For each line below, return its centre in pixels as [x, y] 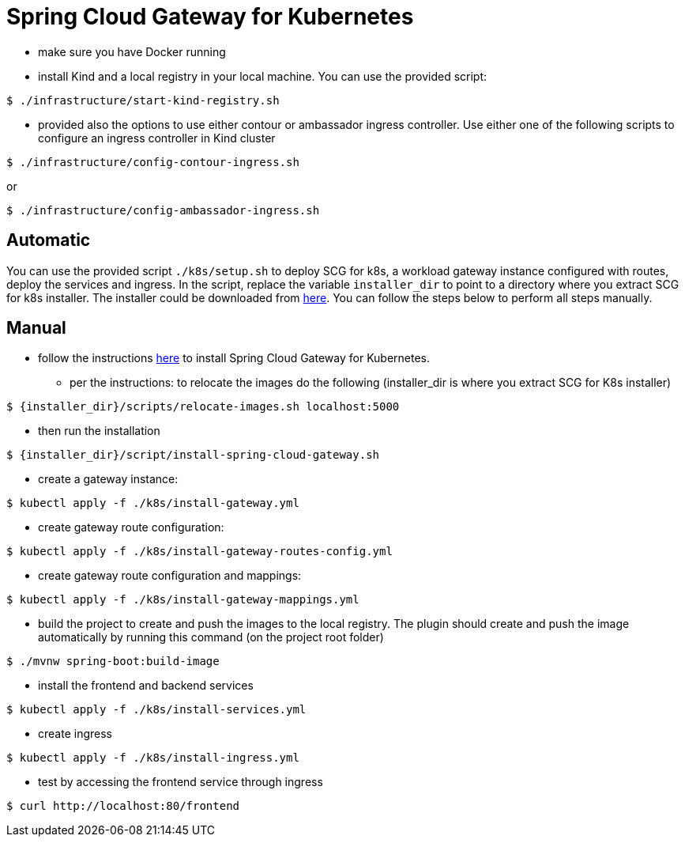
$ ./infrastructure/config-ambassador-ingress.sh [163, 210]
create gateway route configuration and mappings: [170, 576]
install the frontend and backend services [146, 686]
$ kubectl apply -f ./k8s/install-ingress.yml [153, 758]
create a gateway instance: [108, 479]
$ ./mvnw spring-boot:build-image [113, 662]
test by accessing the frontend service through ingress [181, 782]
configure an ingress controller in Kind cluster [157, 138]
